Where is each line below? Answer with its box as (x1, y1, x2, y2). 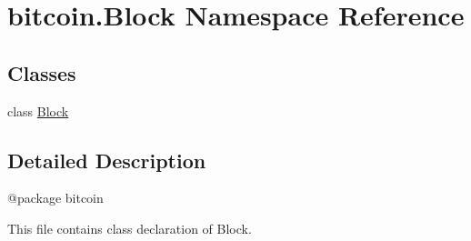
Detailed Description (7, 146, 206, 174)
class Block (7, 101, 69, 120)
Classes (7, 58, 76, 86)
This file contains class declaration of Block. (7, 218, 252, 237)
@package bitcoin (7, 188, 104, 207)
